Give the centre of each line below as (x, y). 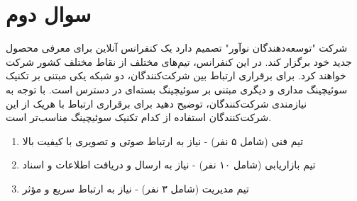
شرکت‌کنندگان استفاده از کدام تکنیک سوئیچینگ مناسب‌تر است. (139, 117)
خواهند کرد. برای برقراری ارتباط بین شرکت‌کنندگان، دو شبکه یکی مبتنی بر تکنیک (176, 75)
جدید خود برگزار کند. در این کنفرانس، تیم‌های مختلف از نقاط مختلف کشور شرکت (179, 61)
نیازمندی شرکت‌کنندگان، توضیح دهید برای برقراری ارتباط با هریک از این (156, 103)
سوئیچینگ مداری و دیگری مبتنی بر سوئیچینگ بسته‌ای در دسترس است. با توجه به (177, 89)
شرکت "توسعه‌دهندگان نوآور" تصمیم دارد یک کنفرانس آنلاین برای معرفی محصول (177, 48)
